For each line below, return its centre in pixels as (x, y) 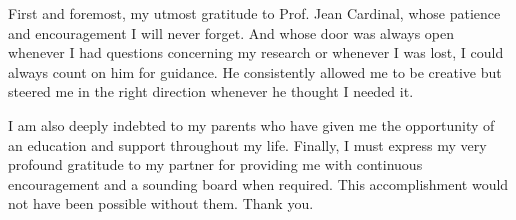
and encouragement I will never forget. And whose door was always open (231, 32)
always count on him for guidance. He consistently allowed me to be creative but (255, 71)
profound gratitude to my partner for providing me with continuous (215, 164)
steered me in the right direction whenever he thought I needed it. (211, 91)
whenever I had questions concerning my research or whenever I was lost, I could (256, 52)
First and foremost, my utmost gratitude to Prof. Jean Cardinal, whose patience (254, 13)
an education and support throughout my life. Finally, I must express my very (247, 144)
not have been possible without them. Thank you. (161, 203)
